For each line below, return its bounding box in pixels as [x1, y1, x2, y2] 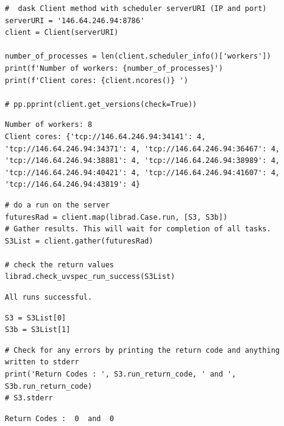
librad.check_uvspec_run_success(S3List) [5, 272, 176, 281]
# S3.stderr [5, 394, 53, 403]
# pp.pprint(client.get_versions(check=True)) [5, 99, 197, 109]
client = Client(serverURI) [5, 28, 119, 37]
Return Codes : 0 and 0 [5, 414, 114, 423]
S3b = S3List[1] [5, 325, 71, 334]
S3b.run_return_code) [5, 381, 93, 391]
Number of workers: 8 [5, 120, 93, 129]
